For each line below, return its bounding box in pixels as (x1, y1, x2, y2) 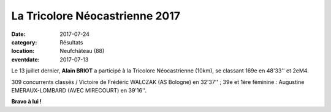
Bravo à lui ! (11, 98, 42, 105)
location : (11, 47, 35, 55)
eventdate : (11, 55, 40, 63)
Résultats (59, 38, 83, 46)
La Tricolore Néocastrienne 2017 (11, 9, 181, 23)
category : (11, 38, 37, 46)
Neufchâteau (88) (59, 47, 105, 55)
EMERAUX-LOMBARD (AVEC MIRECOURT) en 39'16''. (11, 86, 147, 94)
